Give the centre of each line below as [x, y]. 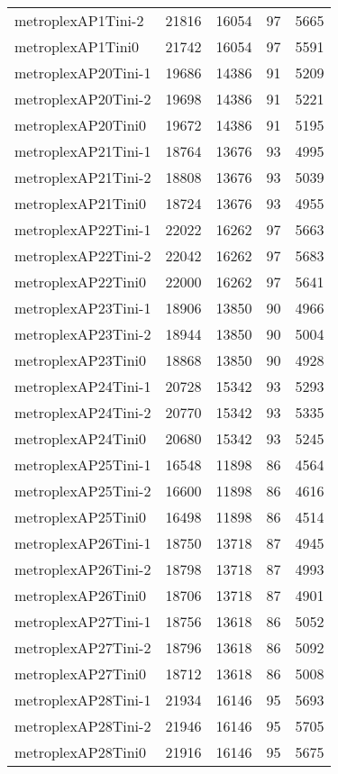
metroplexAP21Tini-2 [83, 177]
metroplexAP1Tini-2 [79, 20]
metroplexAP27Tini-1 [83, 621]
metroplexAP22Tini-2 [83, 255]
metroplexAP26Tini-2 [83, 569]
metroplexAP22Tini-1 [83, 229]
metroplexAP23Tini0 [81, 360]
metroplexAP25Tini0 [81, 517]
